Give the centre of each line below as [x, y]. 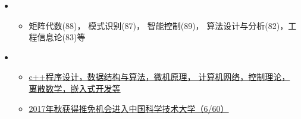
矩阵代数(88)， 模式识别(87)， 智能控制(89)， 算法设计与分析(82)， [159, 25]
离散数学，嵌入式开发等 [75, 88]
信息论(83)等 [61, 37]
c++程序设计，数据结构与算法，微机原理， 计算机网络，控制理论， [159, 77]
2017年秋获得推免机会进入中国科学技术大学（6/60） [129, 108]
